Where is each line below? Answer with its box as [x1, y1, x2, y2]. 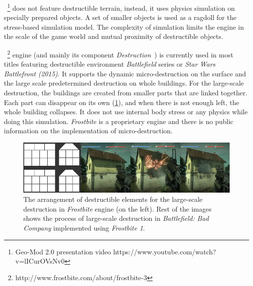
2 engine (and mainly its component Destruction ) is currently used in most [7, 48, 234, 59]
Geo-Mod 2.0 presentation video [15, 246, 111, 256]
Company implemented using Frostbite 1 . [23, 222, 145, 232]
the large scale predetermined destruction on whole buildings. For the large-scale [4, 78, 244, 88]
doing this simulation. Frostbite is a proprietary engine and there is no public [4, 116, 234, 126]
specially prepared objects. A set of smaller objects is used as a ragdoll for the [4, 12, 236, 22]
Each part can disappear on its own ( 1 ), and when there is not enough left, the [4, 97, 239, 107]
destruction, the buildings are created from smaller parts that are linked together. [4, 88, 248, 98]
